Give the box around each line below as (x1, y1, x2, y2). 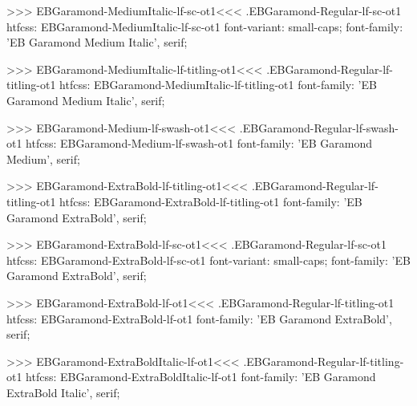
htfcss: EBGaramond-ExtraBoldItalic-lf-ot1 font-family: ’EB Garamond (26, 368, 376, 385)
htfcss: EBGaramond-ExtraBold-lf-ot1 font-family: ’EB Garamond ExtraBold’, (6, 310, 392, 327)
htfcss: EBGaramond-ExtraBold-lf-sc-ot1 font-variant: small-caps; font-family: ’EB (6, 251, 411, 268)
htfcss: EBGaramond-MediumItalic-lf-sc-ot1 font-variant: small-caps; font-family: (6, 18, 403, 35)
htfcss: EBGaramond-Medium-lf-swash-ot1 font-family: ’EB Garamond (26, 135, 372, 152)
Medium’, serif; (6, 150, 80, 167)
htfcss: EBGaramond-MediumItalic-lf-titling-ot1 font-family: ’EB (59, 76, 377, 93)
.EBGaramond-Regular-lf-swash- (239, 119, 399, 136)
